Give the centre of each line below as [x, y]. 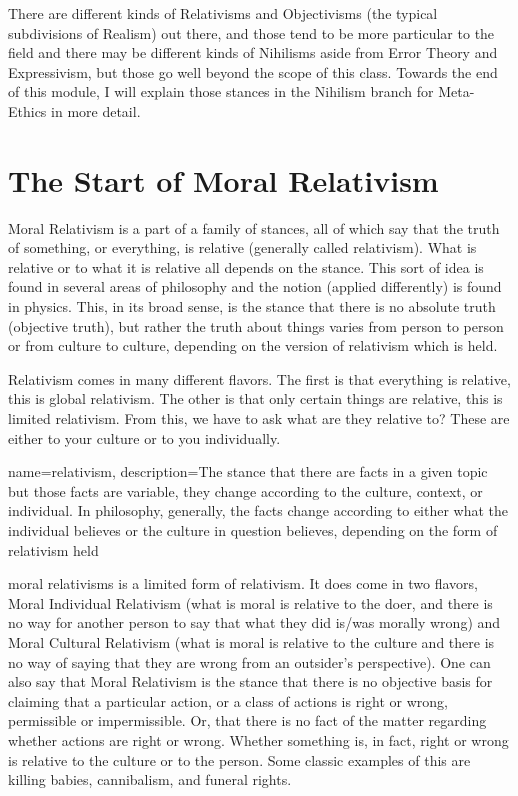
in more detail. [96, 110]
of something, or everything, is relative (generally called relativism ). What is [242, 247]
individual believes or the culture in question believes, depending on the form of [253, 530]
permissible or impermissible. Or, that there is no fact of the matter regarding [247, 720]
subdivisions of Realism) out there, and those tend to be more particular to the [251, 32]
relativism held [53, 549]
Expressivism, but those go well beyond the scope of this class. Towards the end [253, 71]
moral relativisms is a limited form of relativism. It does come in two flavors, [243, 583]
